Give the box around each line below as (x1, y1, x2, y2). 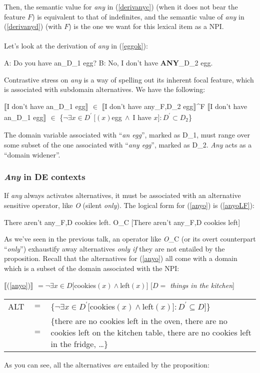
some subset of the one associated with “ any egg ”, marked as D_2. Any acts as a (4, 139, 252, 149)
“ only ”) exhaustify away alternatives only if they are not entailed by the (4, 243, 225, 253)
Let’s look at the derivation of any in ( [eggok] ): (4, 40, 148, 51)
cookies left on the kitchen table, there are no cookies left (50, 326, 251, 338)
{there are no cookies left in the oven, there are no (50, 315, 227, 327)
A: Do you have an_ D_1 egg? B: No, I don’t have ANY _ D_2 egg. (4, 57, 213, 67)
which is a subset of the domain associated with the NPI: (4, 262, 179, 273)
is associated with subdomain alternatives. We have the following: (4, 84, 205, 94)
